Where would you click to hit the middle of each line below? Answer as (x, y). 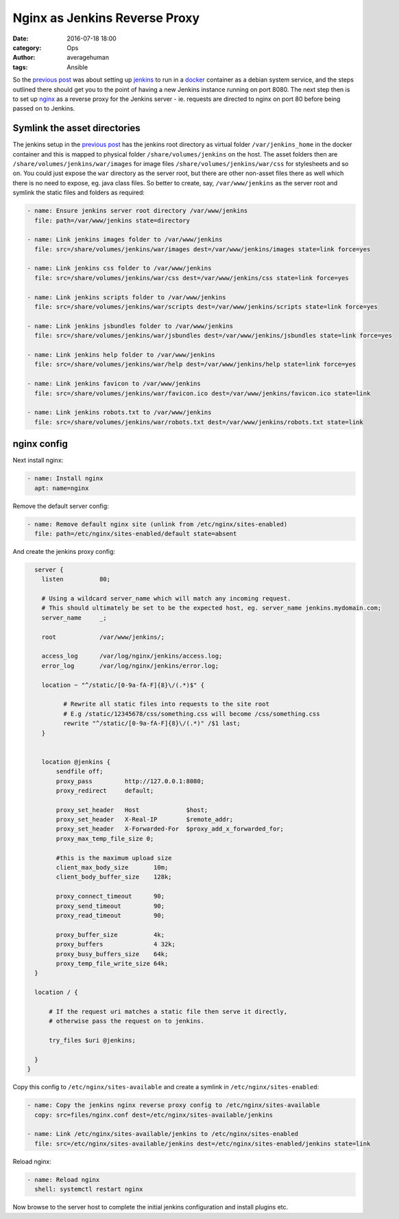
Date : (21, 38)
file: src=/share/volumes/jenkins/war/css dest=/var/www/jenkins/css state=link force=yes (192, 278)
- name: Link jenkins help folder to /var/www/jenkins (121, 355)
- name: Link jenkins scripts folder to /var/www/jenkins (126, 297)
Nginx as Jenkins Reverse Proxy (106, 18)
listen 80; (76, 579)
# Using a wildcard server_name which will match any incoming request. (166, 599)
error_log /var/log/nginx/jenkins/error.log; (130, 665)
